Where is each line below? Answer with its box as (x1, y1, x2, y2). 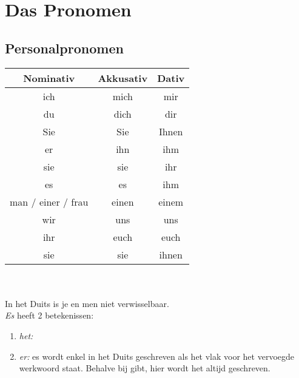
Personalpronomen (5, 38, 124, 57)
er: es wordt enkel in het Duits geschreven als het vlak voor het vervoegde (19, 349, 294, 362)
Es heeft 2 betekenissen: (5, 309, 94, 322)
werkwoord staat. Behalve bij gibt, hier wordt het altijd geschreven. (19, 362, 270, 374)
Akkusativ (98, 70, 148, 85)
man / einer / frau (10, 194, 89, 209)
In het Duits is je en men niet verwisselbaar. (5, 297, 169, 309)
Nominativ (23, 70, 75, 85)
